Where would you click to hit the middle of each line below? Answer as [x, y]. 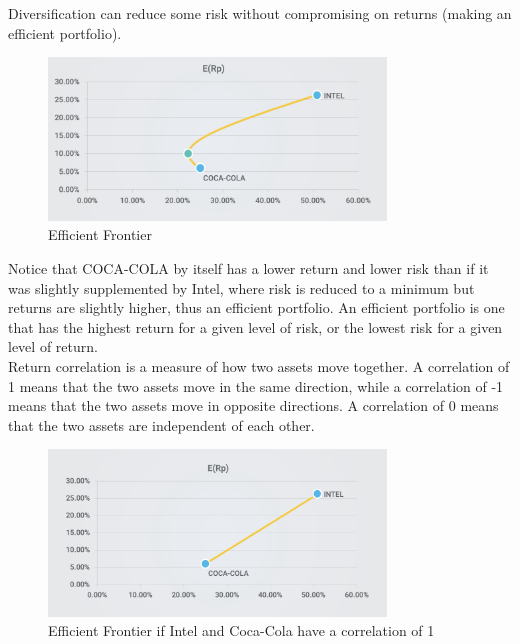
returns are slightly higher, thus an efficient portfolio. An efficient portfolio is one [256, 307]
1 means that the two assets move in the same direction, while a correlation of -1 [256, 385]
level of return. [53, 346]
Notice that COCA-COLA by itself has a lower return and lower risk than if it [248, 268]
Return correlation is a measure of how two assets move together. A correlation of [259, 365]
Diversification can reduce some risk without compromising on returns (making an [260, 13]
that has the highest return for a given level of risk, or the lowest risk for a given [255, 326]
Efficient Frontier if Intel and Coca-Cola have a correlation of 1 [241, 630]
